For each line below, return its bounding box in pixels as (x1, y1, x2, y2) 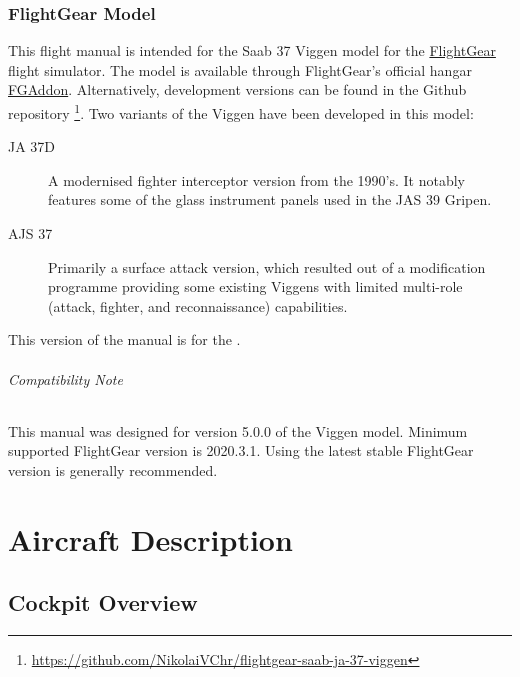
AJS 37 (8, 223, 53, 244)
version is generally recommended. (8, 459, 218, 480)
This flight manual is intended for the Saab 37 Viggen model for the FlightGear (8, 40, 496, 61)
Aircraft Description (8, 518, 293, 559)
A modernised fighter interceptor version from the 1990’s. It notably (48, 169, 465, 190)
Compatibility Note (8, 368, 123, 389)
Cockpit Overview (8, 587, 198, 618)
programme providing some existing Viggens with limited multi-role (48, 276, 463, 297)
